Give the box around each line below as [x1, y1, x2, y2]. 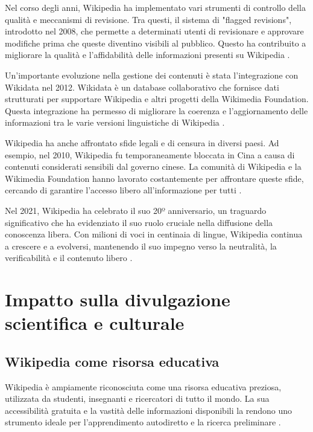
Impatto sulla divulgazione [5, 287, 230, 312]
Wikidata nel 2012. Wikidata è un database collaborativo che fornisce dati [5, 80, 279, 93]
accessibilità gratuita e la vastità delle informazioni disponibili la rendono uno [5, 404, 292, 416]
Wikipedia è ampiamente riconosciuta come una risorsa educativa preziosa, [5, 380, 282, 393]
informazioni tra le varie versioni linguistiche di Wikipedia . [5, 116, 225, 129]
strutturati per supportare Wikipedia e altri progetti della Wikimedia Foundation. [5, 92, 309, 105]
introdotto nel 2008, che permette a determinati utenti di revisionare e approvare [5, 25, 304, 37]
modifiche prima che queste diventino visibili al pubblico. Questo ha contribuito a [5, 36, 306, 49]
